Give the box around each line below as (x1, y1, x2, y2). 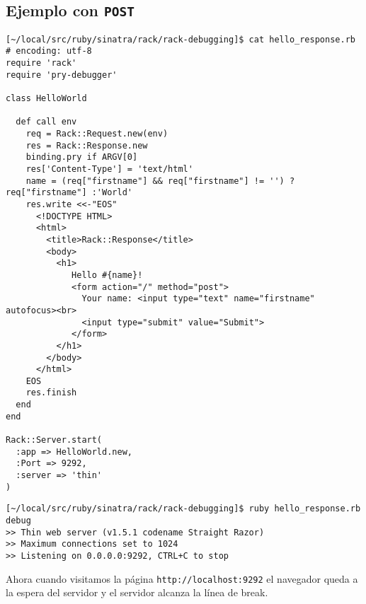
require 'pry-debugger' (6, 69, 118, 80)
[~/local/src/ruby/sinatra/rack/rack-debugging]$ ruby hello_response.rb (6, 504, 361, 514)
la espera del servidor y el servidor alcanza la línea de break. (6, 585, 268, 600)
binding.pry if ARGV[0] (25, 152, 138, 163)
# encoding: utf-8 (6, 46, 92, 57)
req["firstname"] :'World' (6, 187, 132, 198)
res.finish (25, 388, 77, 398)
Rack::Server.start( (6, 435, 103, 446)
